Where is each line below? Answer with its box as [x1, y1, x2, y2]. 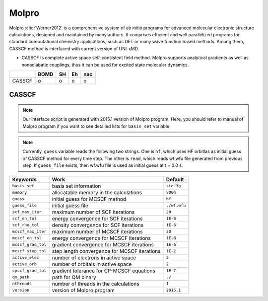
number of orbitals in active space [52, 261, 132, 268]
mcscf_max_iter [12, 229, 47, 234]
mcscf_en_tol [12, 235, 42, 241]
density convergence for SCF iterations [52, 222, 144, 228]
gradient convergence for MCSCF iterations [52, 241, 154, 248]
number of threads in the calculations [52, 280, 139, 287]
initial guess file [52, 202, 89, 209]
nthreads [12, 281, 32, 287]
